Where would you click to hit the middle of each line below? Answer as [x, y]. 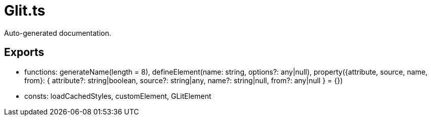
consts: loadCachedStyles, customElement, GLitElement [118, 96]
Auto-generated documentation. [58, 33]
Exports [24, 52]
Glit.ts [25, 11]
